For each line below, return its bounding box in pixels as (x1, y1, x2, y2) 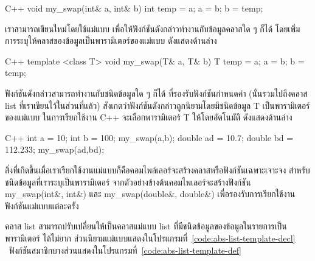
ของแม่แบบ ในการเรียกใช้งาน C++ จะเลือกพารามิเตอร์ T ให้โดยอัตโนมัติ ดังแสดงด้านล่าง (5, 111, 292, 124)
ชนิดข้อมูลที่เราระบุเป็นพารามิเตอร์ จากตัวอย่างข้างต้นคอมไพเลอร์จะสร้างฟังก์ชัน (5, 175, 251, 188)
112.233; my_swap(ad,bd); (5, 143, 105, 156)
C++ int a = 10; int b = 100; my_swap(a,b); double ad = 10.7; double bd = (5, 131, 294, 144)
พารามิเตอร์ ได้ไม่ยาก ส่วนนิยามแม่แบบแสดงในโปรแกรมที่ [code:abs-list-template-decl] (5, 231, 296, 244)
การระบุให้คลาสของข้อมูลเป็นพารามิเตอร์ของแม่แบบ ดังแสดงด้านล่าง (5, 34, 217, 47)
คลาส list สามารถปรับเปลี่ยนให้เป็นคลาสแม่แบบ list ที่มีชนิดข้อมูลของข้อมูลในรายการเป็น (5, 220, 287, 232)
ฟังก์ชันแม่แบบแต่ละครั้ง (5, 199, 79, 212)
